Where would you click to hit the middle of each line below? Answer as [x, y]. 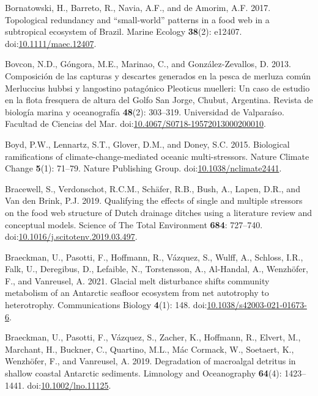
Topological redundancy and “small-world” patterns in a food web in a [137, 19]
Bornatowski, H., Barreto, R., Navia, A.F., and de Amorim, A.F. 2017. [138, 7]
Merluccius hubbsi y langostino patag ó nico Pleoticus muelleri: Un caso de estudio [157, 88]
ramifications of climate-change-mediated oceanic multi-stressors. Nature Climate [157, 156]
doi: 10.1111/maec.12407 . [51, 43]
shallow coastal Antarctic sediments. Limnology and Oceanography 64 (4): [143, 373]
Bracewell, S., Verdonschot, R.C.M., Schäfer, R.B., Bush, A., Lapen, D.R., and [153, 188]
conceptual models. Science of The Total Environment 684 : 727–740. [134, 224]
